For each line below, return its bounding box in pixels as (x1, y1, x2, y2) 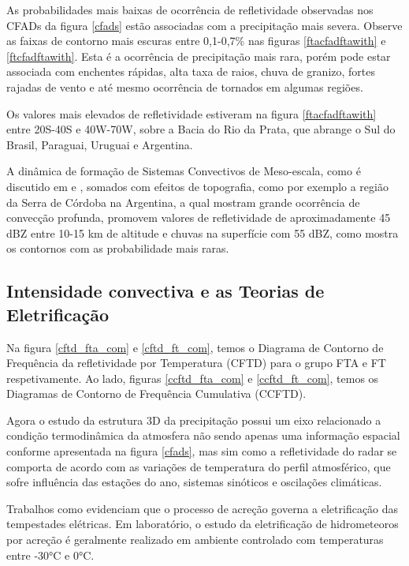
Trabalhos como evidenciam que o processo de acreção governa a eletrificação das (6, 500, 399, 516)
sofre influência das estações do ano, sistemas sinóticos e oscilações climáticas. (6, 474, 382, 490)
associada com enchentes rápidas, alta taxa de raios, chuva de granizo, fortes (6, 63, 376, 80)
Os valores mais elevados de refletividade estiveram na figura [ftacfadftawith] (6, 105, 377, 122)
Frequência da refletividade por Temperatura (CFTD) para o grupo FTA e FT (6, 354, 386, 371)
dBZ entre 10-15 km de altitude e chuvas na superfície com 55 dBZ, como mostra (6, 224, 399, 241)
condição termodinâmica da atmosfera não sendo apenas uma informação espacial (6, 427, 400, 444)
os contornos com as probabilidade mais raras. (6, 240, 229, 257)
